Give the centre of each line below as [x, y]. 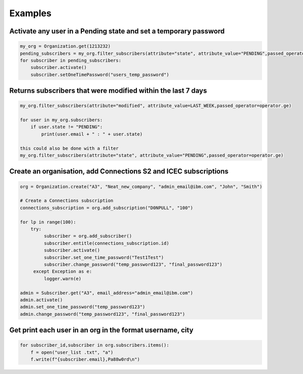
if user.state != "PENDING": [67, 127]
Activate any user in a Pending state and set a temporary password [117, 31]
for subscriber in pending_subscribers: [70, 60]
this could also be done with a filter [69, 148]
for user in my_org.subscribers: [61, 120]
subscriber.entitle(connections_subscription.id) [106, 243]
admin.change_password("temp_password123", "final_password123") [103, 314]
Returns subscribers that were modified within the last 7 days [108, 91]
